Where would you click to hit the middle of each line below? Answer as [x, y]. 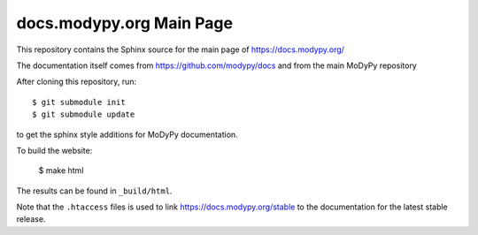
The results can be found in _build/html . [94, 191]
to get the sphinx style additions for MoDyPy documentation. [127, 134]
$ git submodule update [84, 114]
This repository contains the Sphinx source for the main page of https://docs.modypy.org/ [181, 49]
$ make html [61, 171]
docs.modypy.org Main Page [125, 23]
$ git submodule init [79, 102]
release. [31, 219]
